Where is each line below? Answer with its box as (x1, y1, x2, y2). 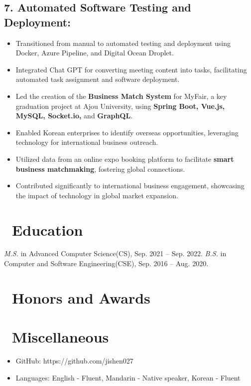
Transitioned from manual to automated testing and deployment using (15, 37, 231, 48)
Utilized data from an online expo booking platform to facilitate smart (15, 153, 234, 164)
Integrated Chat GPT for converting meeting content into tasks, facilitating (15, 64, 247, 74)
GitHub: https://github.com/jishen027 (15, 356, 133, 366)
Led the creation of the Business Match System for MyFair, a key (15, 90, 227, 101)
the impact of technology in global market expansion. (15, 190, 178, 200)
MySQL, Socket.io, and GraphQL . (15, 110, 133, 121)
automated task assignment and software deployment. (15, 74, 180, 84)
